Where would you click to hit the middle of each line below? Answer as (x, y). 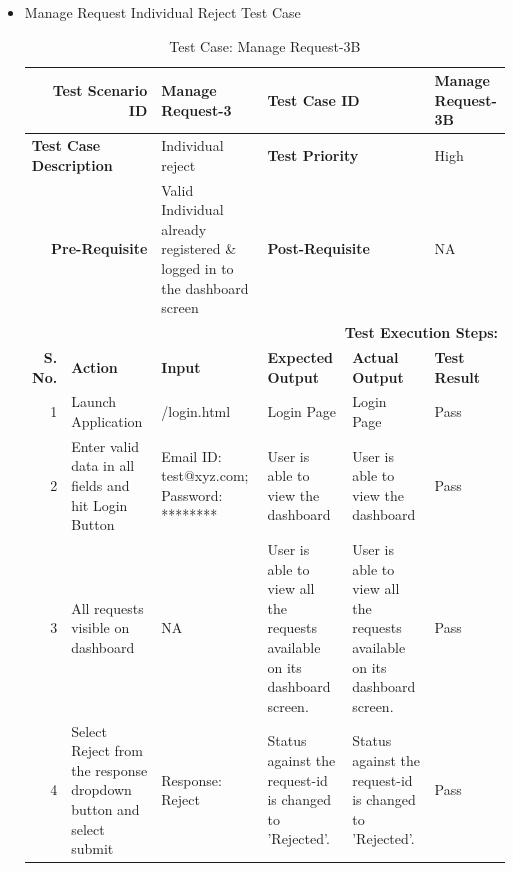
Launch (94, 401)
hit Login (99, 504)
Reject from (107, 750)
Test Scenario (100, 89)
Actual (375, 356)
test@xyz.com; (205, 475)
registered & (199, 248)
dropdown (101, 789)
